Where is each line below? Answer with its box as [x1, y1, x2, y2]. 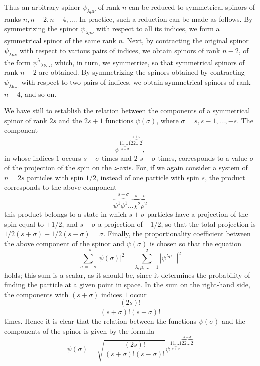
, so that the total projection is [161, 218, 256, 229]
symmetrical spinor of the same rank [4, 35, 116, 46]
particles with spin [27, 172, 84, 182]
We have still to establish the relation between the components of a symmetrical [4, 105, 250, 116]
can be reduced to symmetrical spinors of [129, 2, 255, 12]
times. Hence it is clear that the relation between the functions [4, 316, 197, 326]
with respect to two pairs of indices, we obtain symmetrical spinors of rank [21, 76, 251, 87]
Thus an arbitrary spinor [4, 2, 81, 12]
